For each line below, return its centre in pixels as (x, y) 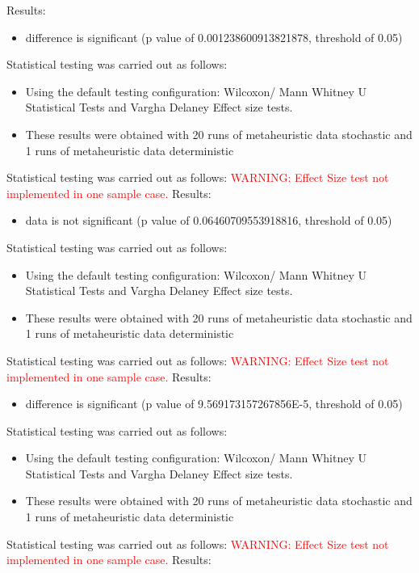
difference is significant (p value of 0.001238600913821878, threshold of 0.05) (214, 37)
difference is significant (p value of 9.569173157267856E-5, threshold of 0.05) (214, 404)
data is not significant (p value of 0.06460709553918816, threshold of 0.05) (209, 220)
